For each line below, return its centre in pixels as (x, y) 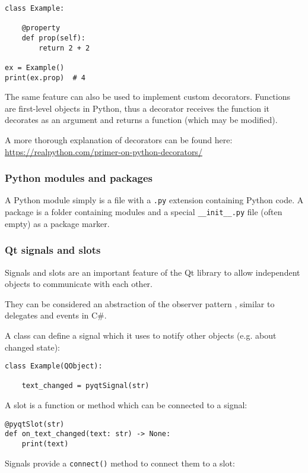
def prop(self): (54, 38)
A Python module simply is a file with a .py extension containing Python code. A (154, 200)
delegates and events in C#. (56, 315)
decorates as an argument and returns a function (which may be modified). (141, 120)
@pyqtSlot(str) (35, 424)
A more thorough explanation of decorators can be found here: (119, 140)
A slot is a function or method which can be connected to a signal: (126, 405)
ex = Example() (35, 67)
